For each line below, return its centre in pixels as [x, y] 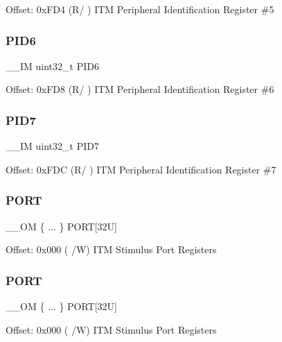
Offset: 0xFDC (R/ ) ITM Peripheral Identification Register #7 [141, 169]
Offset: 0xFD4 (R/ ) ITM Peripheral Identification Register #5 [140, 9]
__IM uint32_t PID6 [52, 66]
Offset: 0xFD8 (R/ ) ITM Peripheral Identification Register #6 [140, 89]
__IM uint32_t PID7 [52, 146]
